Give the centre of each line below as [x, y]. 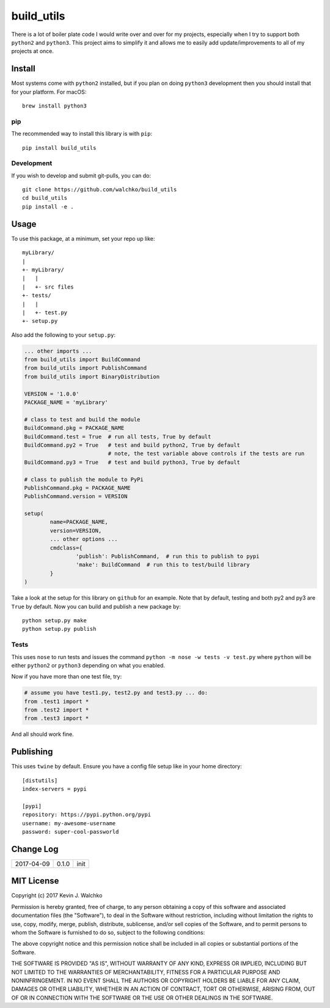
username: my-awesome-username [69, 823]
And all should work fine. [43, 734]
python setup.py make [54, 620]
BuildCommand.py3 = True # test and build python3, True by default [132, 462]
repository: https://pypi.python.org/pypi [87, 815]
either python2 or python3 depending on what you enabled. [88, 665]
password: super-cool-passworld [71, 832]
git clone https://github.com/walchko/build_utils [100, 190]
